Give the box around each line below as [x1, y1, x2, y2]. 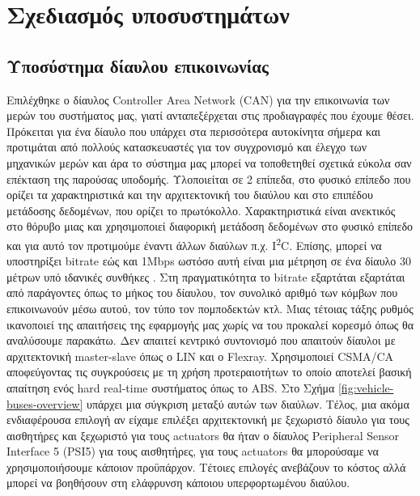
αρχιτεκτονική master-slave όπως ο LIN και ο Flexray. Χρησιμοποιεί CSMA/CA [6, 347, 394, 364]
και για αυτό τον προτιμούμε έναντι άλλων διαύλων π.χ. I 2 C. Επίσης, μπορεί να [6, 234, 382, 253]
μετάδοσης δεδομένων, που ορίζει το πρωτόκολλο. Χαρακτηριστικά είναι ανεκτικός [6, 201, 396, 218]
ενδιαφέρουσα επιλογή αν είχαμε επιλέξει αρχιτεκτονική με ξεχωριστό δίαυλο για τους [6, 411, 409, 428]
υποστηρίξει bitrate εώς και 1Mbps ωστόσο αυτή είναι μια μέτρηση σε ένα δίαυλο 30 [6, 252, 412, 269]
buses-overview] [6, 395, 83, 412]
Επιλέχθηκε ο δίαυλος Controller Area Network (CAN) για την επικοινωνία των [6, 91, 390, 108]
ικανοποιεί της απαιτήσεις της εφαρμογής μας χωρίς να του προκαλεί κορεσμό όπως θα [6, 316, 414, 333]
